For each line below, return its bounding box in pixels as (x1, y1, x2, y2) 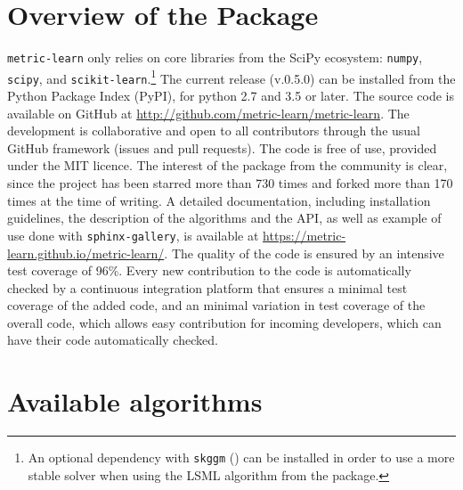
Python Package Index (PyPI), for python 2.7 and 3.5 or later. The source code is (7, 86, 454, 105)
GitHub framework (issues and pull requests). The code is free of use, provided (7, 138, 437, 157)
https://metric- (263, 225, 346, 244)
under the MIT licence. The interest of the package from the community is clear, (7, 156, 448, 175)
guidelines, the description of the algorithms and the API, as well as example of (7, 208, 442, 227)
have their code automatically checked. (7, 331, 218, 349)
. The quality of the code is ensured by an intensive (164, 243, 444, 262)
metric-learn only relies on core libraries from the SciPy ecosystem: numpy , (7, 48, 423, 67)
